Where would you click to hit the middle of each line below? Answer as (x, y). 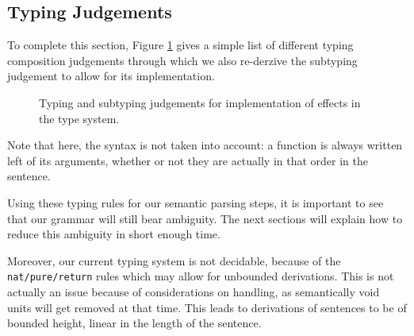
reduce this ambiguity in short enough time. (114, 234)
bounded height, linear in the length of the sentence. (134, 323)
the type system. (79, 118)
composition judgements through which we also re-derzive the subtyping (182, 60)
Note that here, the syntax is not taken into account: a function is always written (205, 145)
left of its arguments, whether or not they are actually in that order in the (188, 160)
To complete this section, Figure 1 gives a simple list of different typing (180, 45)
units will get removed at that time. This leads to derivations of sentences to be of (207, 307)
